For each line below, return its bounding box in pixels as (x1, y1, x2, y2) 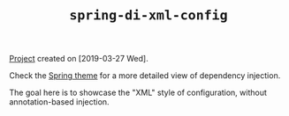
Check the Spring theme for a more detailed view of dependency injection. (9, 70, 281, 81)
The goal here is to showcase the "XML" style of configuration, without (9, 87, 268, 98)
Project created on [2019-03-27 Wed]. (9, 54, 148, 64)
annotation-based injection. (9, 97, 110, 107)
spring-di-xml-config (69, 7, 228, 24)
